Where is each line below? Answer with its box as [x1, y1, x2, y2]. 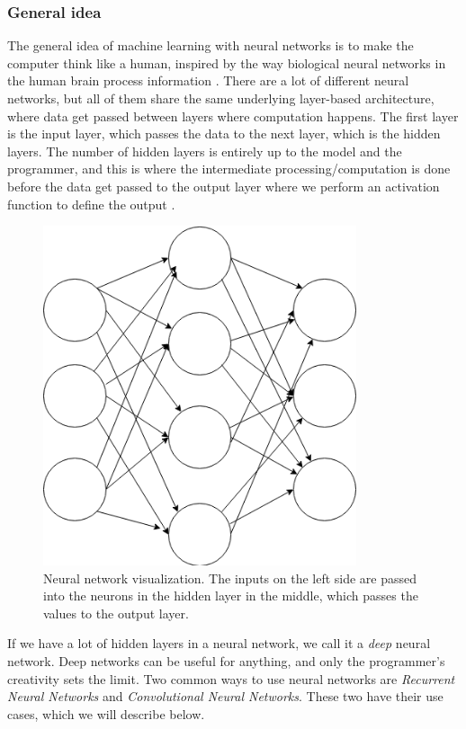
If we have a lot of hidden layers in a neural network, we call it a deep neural [7, 634, 431, 653]
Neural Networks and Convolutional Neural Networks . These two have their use [7, 687, 444, 706]
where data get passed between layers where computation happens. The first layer [7, 106, 459, 125]
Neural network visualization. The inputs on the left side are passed [43, 568, 417, 587]
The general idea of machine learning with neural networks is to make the [7, 36, 414, 55]
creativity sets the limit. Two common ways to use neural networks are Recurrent [7, 669, 455, 688]
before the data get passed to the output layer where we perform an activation [7, 176, 440, 195]
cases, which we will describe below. [7, 704, 205, 723]
